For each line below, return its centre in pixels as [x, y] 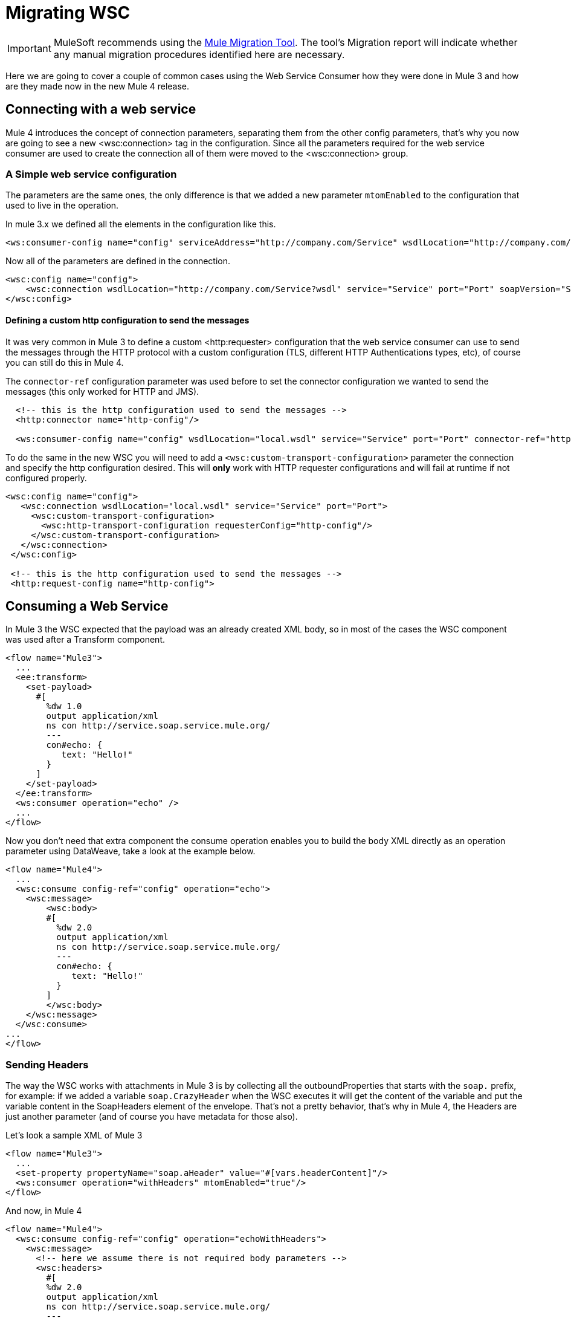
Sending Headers [47, 1064]
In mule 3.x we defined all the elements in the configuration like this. [141, 224]
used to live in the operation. [62, 206]
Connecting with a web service [101, 109]
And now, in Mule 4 [44, 1211]
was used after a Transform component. [85, 640]
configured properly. [46, 478]
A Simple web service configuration [91, 174]
